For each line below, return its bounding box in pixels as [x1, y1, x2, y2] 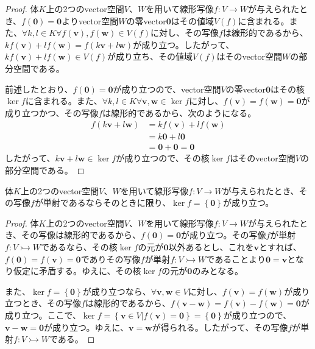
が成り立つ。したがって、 [133, 38, 235, 51]
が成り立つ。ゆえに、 [43, 320, 129, 333]
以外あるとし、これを [168, 241, 254, 253]
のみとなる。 [192, 264, 243, 277]
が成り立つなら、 [82, 284, 151, 297]
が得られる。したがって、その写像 [152, 320, 288, 333]
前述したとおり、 [5, 82, 73, 95]
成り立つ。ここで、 [5, 308, 81, 321]
